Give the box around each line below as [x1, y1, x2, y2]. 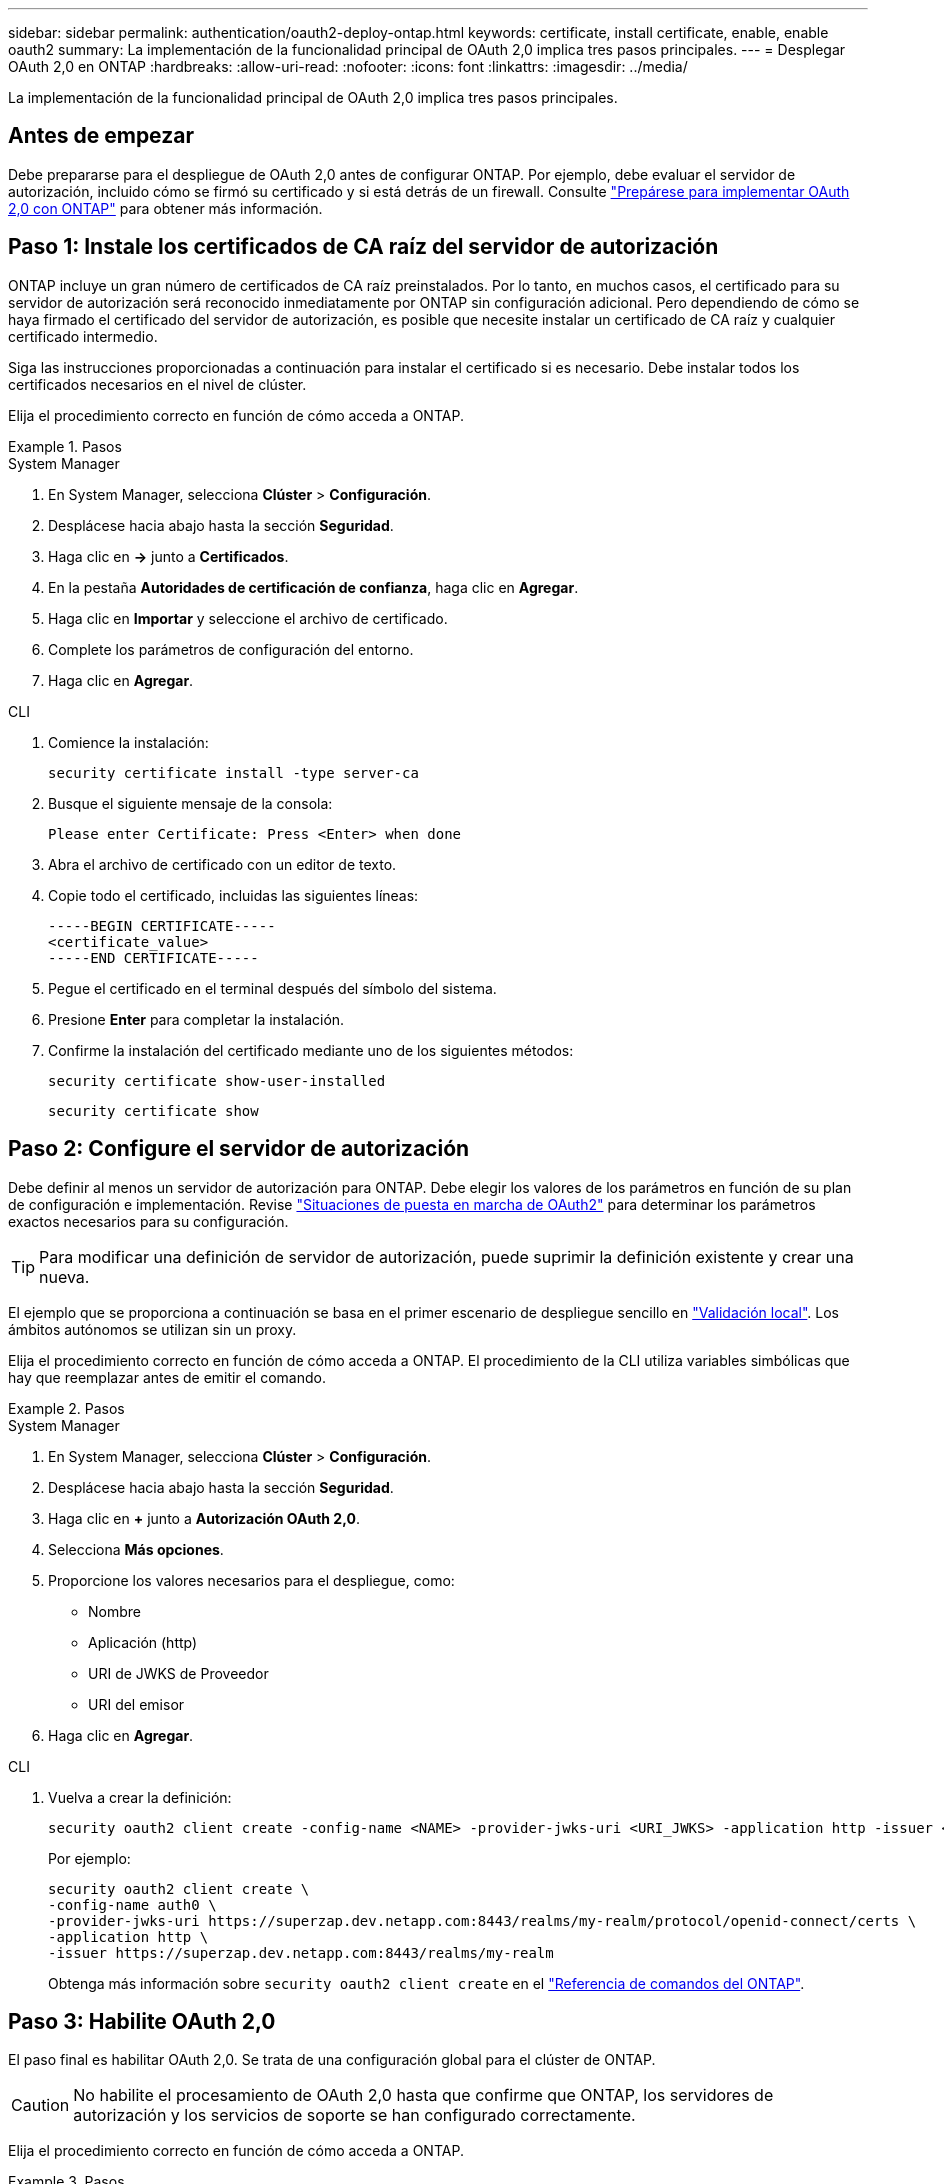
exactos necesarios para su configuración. [8, 1212, 289, 1230]
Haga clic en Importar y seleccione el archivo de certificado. [48, 609, 448, 627]
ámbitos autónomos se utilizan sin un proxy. [8, 1320, 297, 1338]
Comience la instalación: [48, 733, 209, 751]
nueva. [39, 1266, 90, 1287]
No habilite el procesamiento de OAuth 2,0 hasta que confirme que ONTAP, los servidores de [73, 2085, 774, 2106]
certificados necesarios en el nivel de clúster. [8, 375, 307, 393]
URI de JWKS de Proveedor [88, 1664, 269, 1682]
